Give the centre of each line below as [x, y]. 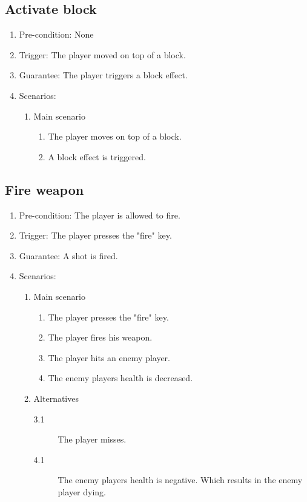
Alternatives [56, 398]
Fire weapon [45, 189]
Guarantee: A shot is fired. [68, 255]
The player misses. [92, 439]
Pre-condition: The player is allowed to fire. [100, 215]
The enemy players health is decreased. [120, 378]
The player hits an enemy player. [109, 357]
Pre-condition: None [56, 34]
